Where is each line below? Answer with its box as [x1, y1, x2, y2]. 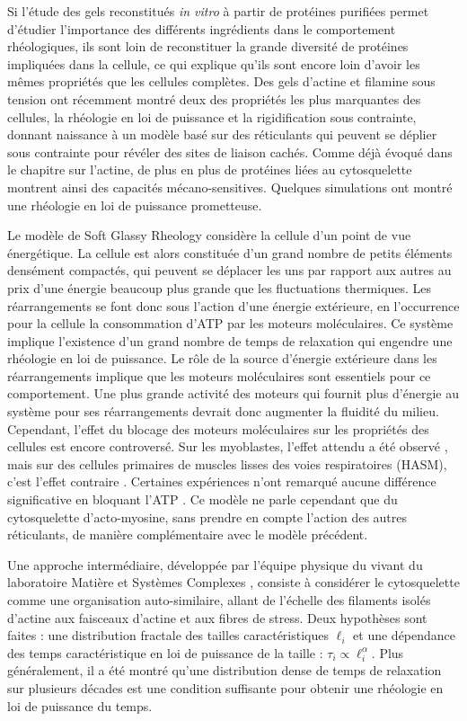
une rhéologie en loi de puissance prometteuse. [7, 195, 262, 214]
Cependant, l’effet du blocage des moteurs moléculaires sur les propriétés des [7, 419, 429, 438]
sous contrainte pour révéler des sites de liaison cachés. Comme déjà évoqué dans [7, 142, 453, 161]
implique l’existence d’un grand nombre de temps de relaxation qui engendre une [7, 331, 453, 350]
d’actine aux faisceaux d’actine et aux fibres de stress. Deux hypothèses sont [7, 608, 427, 627]
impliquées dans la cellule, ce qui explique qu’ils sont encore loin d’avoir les [7, 54, 420, 73]
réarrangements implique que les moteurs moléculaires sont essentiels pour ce [7, 366, 431, 385]
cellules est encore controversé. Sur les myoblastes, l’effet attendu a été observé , [7, 437, 448, 456]
